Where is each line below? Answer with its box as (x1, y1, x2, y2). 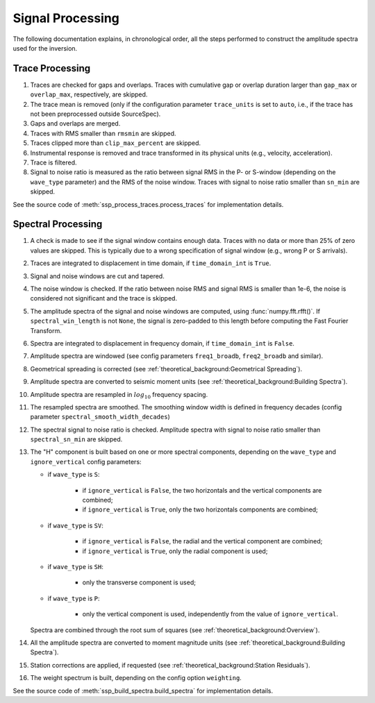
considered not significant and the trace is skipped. (30, 294, 177, 303)
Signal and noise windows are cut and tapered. (30, 271, 165, 280)
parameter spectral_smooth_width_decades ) (30, 413, 170, 421)
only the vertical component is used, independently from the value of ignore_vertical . (82, 610, 338, 618)
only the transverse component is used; (82, 578, 196, 586)
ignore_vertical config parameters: (30, 457, 142, 466)
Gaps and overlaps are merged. (30, 119, 121, 128)
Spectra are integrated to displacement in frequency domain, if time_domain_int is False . (30, 339, 295, 347)
